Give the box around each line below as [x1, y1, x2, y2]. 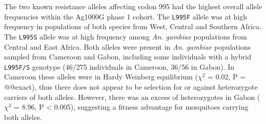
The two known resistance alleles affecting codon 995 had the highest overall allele [4, 1, 262, 11]
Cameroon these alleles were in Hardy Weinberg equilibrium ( [4, 71, 198, 82]
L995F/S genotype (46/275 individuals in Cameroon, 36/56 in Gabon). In [4, 61, 234, 72]
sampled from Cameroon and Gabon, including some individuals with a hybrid [4, 51, 251, 62]
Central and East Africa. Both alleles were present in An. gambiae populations [4, 41, 251, 52]
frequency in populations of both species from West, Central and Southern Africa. [4, 21, 261, 32]
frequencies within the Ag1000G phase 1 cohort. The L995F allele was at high [4, 11, 248, 22]
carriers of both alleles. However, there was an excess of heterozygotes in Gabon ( [4, 91, 260, 102]
